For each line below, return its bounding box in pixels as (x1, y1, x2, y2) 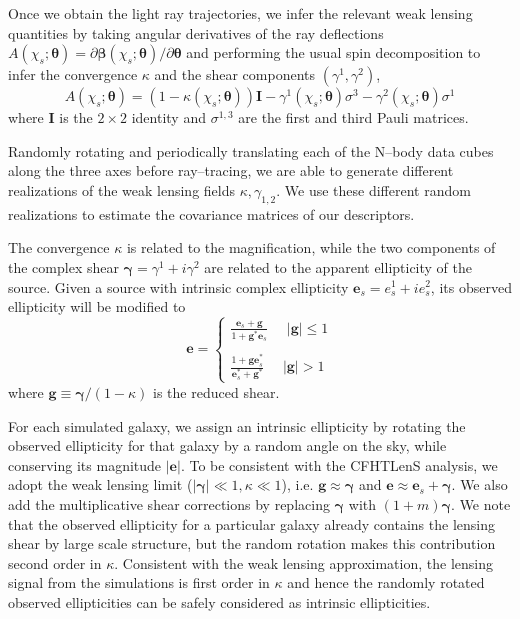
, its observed (430, 276, 512, 297)
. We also (451, 474, 508, 495)
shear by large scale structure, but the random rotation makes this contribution (8, 533, 496, 554)
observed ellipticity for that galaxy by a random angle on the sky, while (8, 435, 447, 456)
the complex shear (8, 256, 119, 277)
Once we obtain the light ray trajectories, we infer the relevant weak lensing (8, 3, 473, 23)
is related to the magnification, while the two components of (126, 237, 496, 258)
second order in (8, 552, 102, 573)
